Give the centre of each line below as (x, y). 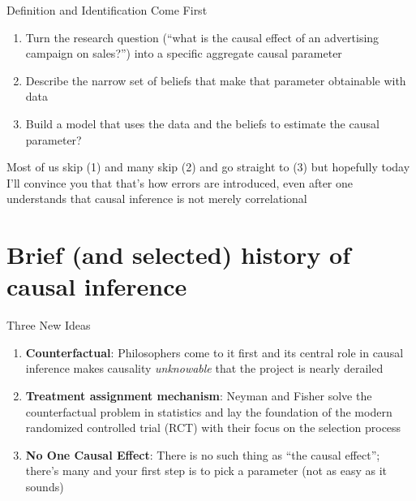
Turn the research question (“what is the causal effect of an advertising (202, 37)
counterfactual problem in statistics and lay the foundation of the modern (209, 411)
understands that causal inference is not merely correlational (157, 199)
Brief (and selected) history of (179, 255)
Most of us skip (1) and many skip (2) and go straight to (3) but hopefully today (208, 167)
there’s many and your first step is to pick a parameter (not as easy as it (206, 471)
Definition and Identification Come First (107, 10)
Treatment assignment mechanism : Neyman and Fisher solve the (199, 396)
